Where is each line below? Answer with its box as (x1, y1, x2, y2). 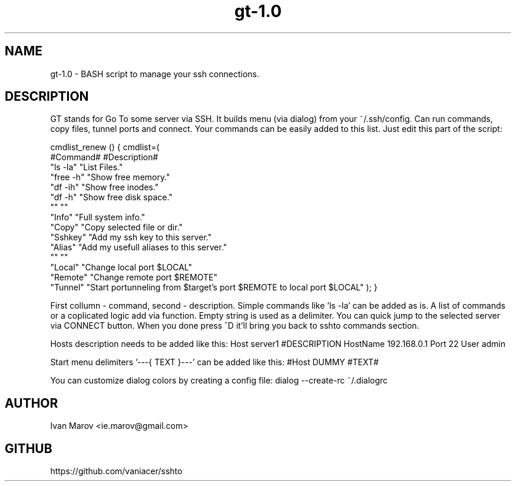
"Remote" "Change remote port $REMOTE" (50, 272, 217, 283)
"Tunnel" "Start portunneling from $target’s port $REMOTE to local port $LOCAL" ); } (50, 282, 378, 293)
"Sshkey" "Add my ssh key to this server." (50, 232, 212, 243)
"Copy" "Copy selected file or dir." (50, 222, 183, 233)
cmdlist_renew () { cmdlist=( (50, 142, 160, 153)
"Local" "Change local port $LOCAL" (50, 262, 192, 273)
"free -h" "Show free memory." (50, 172, 170, 183)
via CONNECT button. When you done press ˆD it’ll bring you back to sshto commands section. (50, 320, 419, 331)
